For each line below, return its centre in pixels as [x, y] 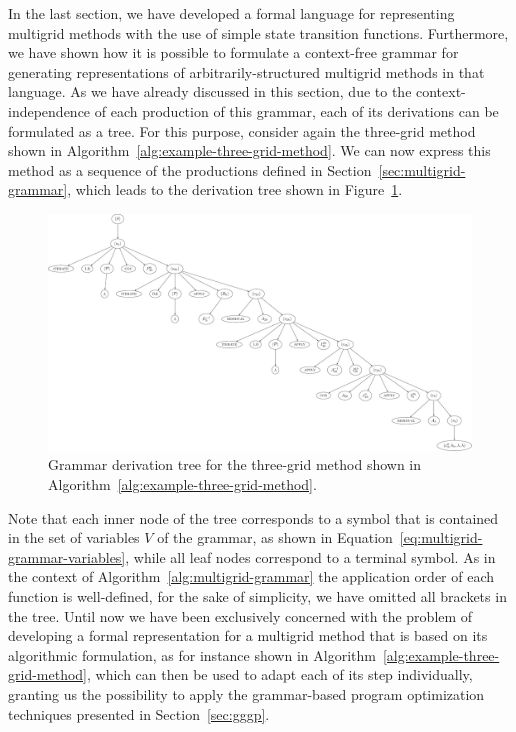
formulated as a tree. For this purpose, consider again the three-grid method [242, 130]
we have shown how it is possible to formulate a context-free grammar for [233, 52]
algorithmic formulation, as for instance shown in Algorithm [192, 654]
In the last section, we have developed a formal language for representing [231, 13]
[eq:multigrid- [441, 537]
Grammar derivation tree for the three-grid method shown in [235, 464]
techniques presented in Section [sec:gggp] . [139, 713]
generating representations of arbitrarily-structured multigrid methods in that [246, 71]
